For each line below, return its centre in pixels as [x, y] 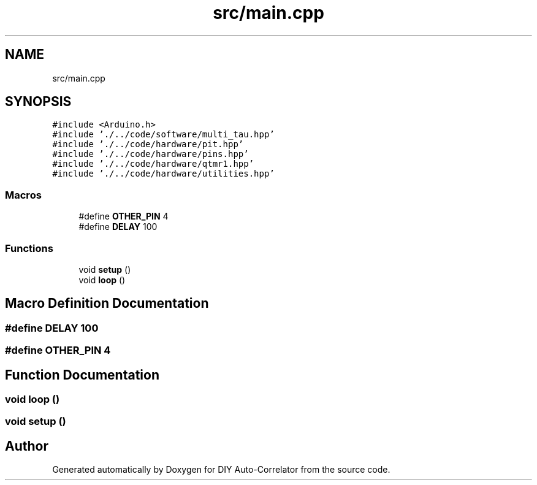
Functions [29, 248]
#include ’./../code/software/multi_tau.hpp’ [163, 135]
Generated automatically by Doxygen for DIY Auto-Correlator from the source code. [221, 470]
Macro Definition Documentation [107, 304]
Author [27, 446]
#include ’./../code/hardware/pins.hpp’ [150, 154]
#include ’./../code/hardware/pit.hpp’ [148, 144]
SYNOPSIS [38, 102]
